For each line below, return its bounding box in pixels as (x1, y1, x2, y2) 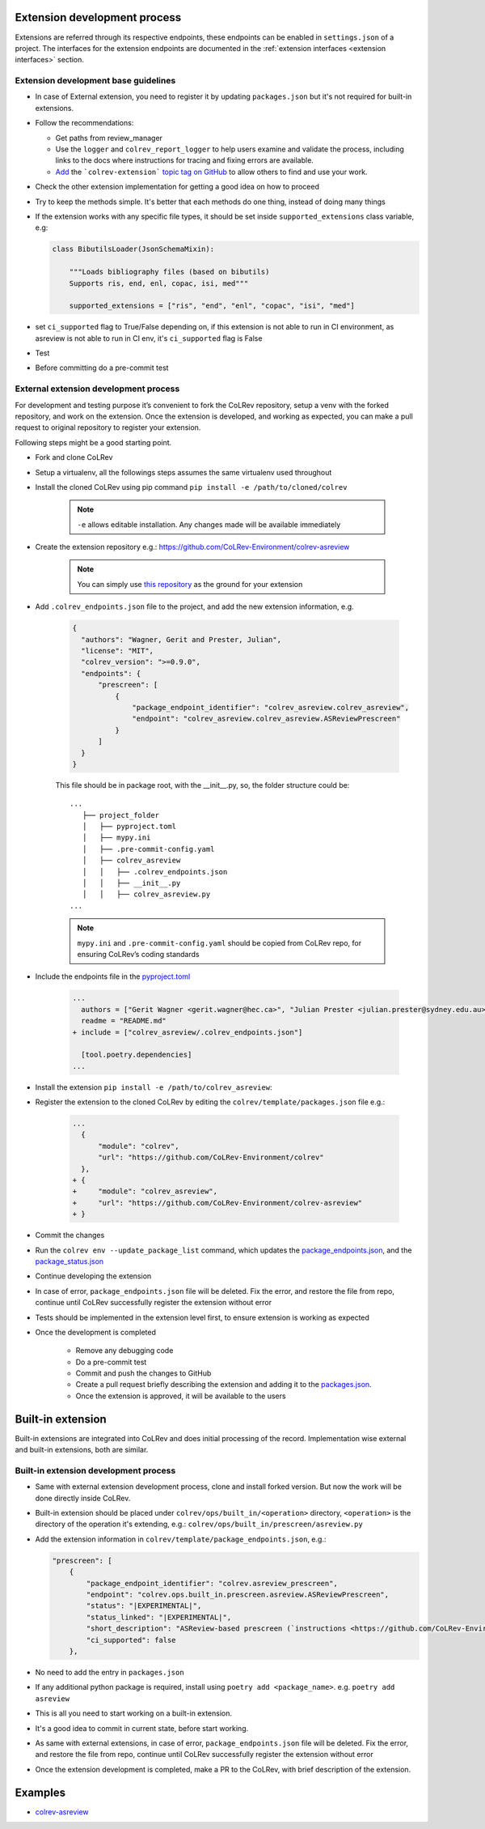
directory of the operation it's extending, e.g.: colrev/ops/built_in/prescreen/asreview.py (35, 1519, 363, 1529)
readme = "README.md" (81, 1016, 167, 1026)
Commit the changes (35, 1231, 105, 1240)
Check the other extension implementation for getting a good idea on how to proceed (35, 182, 319, 192)
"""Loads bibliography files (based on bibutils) (69, 267, 270, 277)
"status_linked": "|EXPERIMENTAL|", (86, 1612, 232, 1622)
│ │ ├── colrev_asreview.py (82, 890, 211, 899)
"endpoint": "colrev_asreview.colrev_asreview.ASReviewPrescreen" (132, 714, 401, 724)
